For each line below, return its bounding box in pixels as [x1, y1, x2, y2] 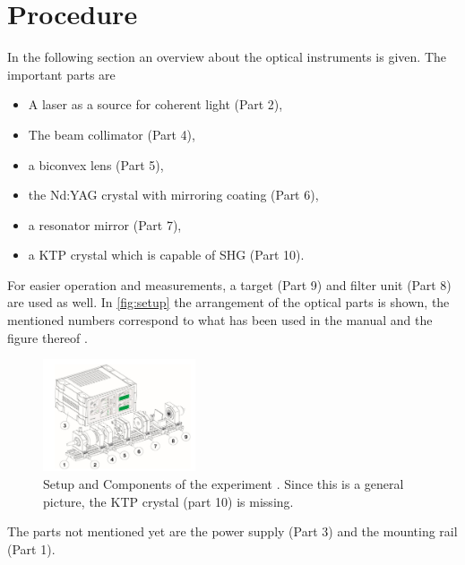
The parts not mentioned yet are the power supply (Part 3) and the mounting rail [7, 522, 458, 541]
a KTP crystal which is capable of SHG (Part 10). [28, 245, 305, 264]
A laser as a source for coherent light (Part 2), [28, 95, 283, 114]
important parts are [7, 64, 116, 83]
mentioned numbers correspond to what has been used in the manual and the [7, 311, 433, 330]
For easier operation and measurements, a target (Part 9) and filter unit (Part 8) [7, 275, 452, 294]
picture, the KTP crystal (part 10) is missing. [43, 492, 294, 510]
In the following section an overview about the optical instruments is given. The [7, 47, 446, 66]
